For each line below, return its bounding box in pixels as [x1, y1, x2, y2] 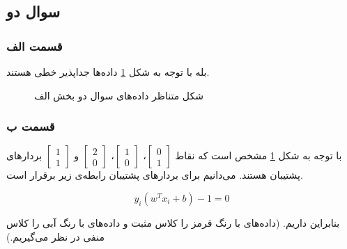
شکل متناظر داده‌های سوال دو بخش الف [34, 88, 203, 102]
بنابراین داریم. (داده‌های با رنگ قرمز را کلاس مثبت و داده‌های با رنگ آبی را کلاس [6, 216, 340, 230]
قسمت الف [6, 37, 63, 54]
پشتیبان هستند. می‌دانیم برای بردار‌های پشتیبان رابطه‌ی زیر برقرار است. [6, 168, 303, 182]
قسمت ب [6, 118, 55, 135]
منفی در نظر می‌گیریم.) [6, 229, 105, 243]
